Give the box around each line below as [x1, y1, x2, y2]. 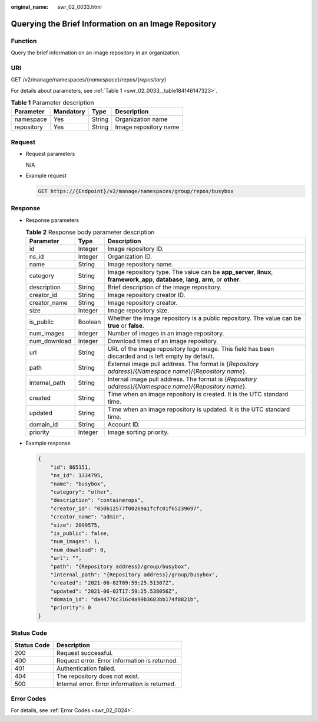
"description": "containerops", [50, 497, 144, 504]
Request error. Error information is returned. [56, 656, 178, 664]
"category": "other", [50, 489, 113, 495]
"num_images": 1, [50, 538, 101, 545]
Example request [25, 172, 67, 179]
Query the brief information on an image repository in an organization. [11, 49, 181, 56]
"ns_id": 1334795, [50, 472, 104, 479]
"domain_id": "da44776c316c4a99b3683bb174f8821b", [50, 596, 200, 603]
